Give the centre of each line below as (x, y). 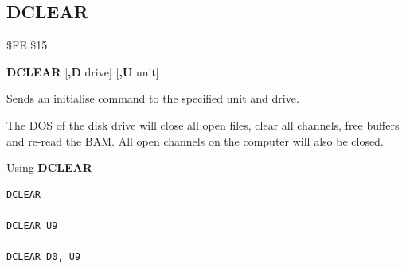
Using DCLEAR (49, 167)
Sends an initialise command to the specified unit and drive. (153, 98)
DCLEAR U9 (32, 225)
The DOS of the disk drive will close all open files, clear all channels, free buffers (203, 124)
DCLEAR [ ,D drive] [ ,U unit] (83, 71)
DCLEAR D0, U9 (44, 257)
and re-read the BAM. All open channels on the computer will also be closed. (195, 140)
